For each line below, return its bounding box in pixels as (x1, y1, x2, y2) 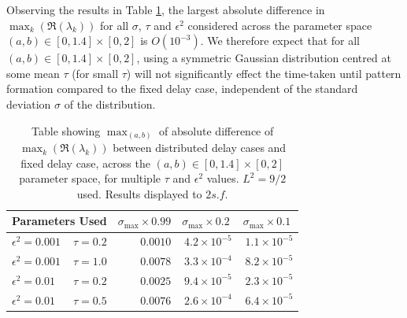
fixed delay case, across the (20, 154, 150, 171)
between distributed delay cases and (113, 139, 287, 156)
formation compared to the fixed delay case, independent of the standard (6, 80, 358, 97)
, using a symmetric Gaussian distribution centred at (136, 50, 391, 66)
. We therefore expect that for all (200, 32, 361, 49)
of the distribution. (64, 95, 156, 112)
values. (206, 170, 239, 187)
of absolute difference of (159, 122, 274, 139)
